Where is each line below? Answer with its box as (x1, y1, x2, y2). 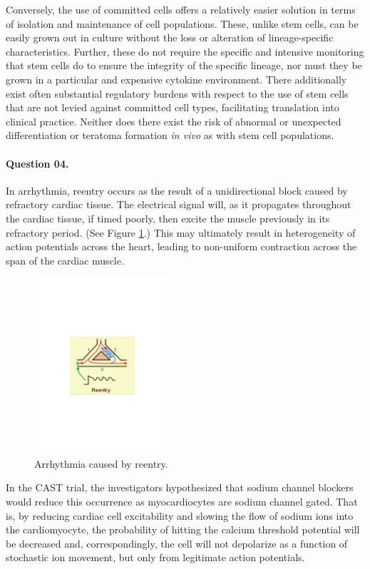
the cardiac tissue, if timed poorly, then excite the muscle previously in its (6, 210, 330, 225)
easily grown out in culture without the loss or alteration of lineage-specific (6, 30, 334, 45)
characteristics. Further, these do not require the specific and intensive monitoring (6, 43, 364, 58)
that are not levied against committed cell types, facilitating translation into (6, 100, 339, 115)
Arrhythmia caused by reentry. (34, 456, 168, 471)
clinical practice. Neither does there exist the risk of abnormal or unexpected (6, 113, 341, 128)
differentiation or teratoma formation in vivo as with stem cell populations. (6, 128, 334, 143)
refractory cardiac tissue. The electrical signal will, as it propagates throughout (6, 197, 351, 212)
